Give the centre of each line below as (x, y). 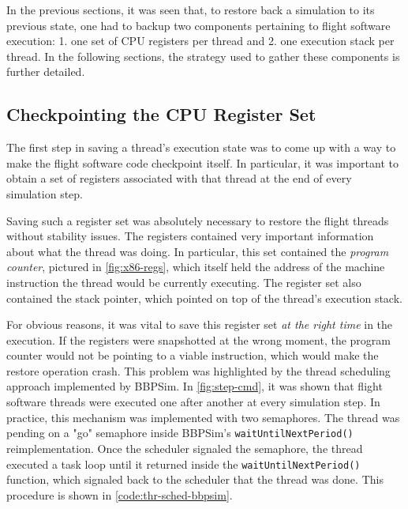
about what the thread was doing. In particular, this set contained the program (198, 251)
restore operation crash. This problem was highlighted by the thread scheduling (198, 370)
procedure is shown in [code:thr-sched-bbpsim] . (120, 494)
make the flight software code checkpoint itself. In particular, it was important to (202, 162)
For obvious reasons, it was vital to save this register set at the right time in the (200, 324)
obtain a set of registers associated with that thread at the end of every (179, 178)
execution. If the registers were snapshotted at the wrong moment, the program (199, 339)
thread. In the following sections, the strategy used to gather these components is (203, 56)
